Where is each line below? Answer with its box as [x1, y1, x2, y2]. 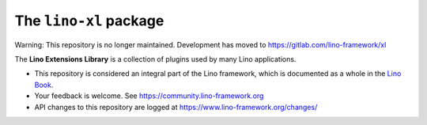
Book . [34, 80, 54, 89]
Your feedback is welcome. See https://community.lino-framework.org [34, 91, 264, 100]
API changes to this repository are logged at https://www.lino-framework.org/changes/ [34, 102, 318, 112]
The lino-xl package [14, 12, 164, 29]
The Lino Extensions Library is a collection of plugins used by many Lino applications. [14, 54, 297, 63]
